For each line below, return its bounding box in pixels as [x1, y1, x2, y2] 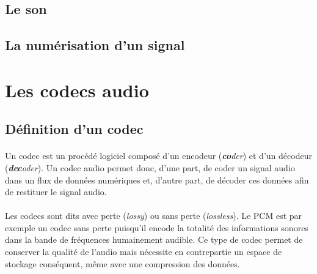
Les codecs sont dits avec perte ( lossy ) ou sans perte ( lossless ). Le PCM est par [5, 209, 302, 222]
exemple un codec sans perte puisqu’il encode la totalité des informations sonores [5, 221, 308, 234]
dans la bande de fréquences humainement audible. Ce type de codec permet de [5, 233, 303, 246]
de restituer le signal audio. [5, 185, 107, 198]
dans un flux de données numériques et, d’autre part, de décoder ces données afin [5, 173, 309, 186]
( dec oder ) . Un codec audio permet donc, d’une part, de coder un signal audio [5, 161, 295, 174]
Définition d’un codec [5, 119, 144, 138]
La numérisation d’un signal [5, 35, 185, 54]
